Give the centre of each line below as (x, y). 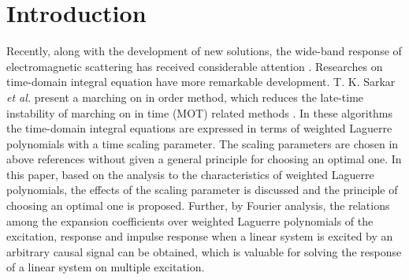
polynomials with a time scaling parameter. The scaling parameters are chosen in (203, 143)
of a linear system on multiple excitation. (106, 267)
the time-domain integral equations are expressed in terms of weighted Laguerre (199, 128)
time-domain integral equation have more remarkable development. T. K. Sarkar (201, 82)
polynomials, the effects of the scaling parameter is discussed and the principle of (202, 190)
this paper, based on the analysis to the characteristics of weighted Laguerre (190, 174)
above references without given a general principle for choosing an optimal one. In (204, 159)
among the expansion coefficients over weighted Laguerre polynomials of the (190, 220)
